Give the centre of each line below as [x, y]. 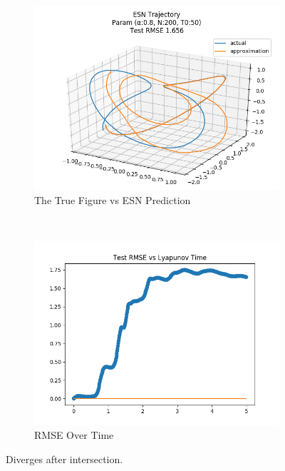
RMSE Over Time [74, 435]
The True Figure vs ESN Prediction [113, 199]
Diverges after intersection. [64, 459]
